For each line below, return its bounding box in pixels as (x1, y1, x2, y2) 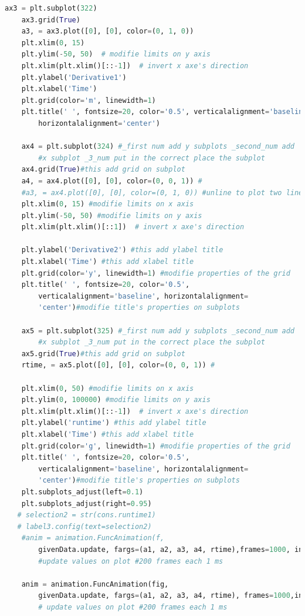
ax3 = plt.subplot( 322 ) (5, 4, 97, 12)
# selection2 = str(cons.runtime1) (17, 511, 156, 520)
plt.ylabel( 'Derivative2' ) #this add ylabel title (21, 246, 223, 255)
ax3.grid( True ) (21, 15, 80, 24)
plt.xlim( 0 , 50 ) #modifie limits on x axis (21, 384, 194, 393)
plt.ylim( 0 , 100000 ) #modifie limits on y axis (21, 396, 211, 404)
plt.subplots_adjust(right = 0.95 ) (21, 499, 152, 508)
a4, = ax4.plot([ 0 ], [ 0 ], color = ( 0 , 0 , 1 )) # (21, 176, 202, 185)
